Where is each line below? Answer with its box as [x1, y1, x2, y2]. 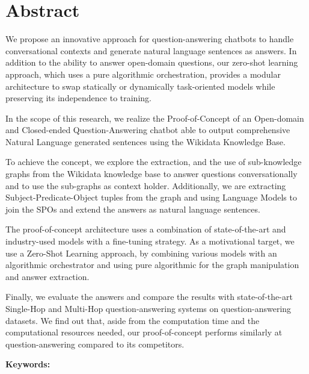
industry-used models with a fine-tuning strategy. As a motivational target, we [5, 235, 295, 248]
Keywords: [5, 358, 50, 370]
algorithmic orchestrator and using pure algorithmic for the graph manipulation [5, 258, 299, 271]
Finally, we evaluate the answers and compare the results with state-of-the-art [5, 290, 293, 303]
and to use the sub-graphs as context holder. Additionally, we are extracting [5, 179, 286, 192]
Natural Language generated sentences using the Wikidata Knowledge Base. [5, 135, 286, 148]
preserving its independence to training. [5, 92, 151, 104]
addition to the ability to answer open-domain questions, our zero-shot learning [5, 56, 298, 69]
